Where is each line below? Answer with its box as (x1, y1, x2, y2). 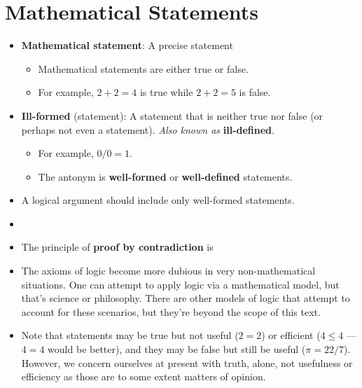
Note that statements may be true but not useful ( (21, 328, 239, 342)
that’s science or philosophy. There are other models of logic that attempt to (21, 291, 350, 305)
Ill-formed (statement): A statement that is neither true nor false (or (21, 108, 323, 123)
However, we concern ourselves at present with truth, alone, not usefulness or (21, 355, 353, 370)
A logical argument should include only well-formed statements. (21, 193, 295, 207)
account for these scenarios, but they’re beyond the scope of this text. (21, 304, 321, 319)
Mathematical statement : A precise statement (21, 38, 233, 53)
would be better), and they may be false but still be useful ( (48, 342, 306, 356)
